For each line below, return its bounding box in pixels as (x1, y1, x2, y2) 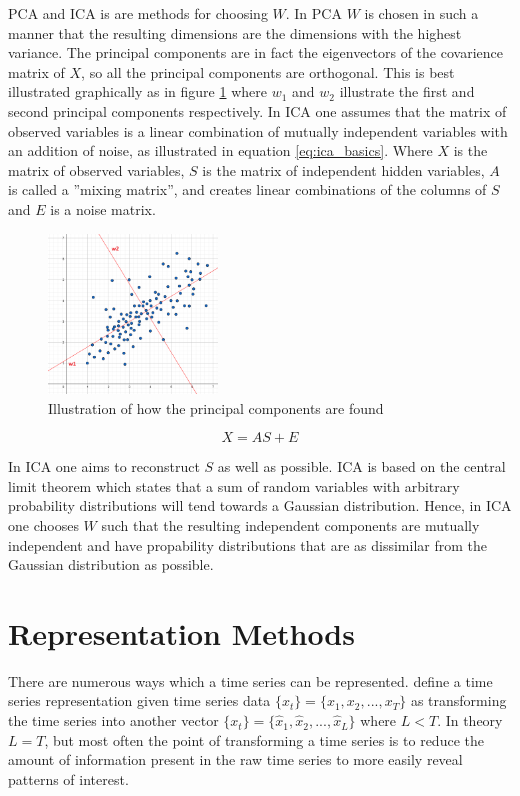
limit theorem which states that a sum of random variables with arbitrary (8, 475, 460, 496)
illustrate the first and (339, 81, 475, 102)
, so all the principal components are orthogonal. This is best (81, 61, 455, 82)
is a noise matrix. (50, 198, 156, 219)
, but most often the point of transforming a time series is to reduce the (44, 729, 484, 750)
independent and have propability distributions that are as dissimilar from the (8, 534, 487, 555)
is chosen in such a (364, 3, 479, 23)
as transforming (410, 690, 507, 711)
